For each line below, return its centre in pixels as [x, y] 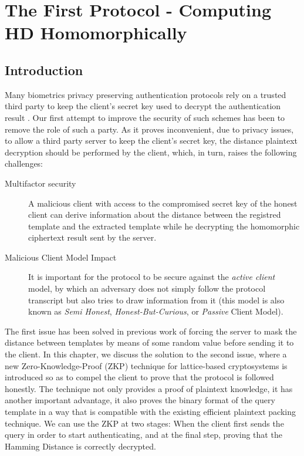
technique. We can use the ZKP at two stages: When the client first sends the [144, 423]
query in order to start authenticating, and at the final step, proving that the [143, 435]
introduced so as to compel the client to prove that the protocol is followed [139, 377]
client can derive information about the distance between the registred [155, 215]
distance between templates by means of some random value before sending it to [149, 342]
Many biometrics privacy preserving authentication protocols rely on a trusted [146, 94]
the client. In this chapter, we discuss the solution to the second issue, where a [146, 354]
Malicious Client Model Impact [61, 257]
